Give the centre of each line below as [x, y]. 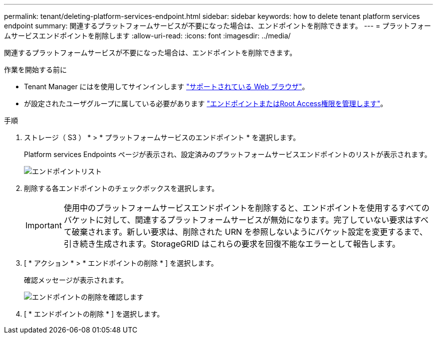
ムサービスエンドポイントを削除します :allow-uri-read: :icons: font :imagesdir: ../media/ [147, 36]
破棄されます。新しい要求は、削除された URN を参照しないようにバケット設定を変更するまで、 [249, 232]
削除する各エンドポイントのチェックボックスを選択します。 [121, 188]
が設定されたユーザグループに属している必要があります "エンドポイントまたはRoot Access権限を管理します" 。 [206, 103]
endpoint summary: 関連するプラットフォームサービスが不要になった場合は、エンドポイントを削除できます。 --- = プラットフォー [218, 26]
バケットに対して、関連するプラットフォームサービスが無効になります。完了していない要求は [238, 220]
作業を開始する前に [35, 70]
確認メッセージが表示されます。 [76, 280]
